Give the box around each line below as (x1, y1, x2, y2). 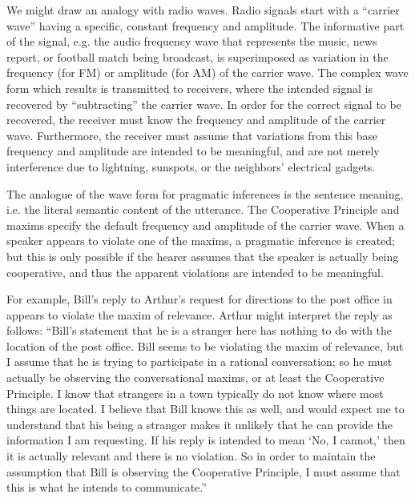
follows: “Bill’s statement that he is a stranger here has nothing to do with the (6, 322, 393, 339)
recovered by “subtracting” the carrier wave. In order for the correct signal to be (6, 95, 401, 112)
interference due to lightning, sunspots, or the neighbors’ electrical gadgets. (6, 158, 376, 175)
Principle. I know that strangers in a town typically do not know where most (6, 384, 384, 401)
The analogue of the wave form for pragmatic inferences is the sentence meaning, (6, 185, 404, 202)
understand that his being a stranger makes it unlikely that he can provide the (6, 416, 393, 432)
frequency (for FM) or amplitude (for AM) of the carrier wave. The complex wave (6, 64, 409, 81)
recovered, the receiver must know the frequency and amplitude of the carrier (6, 111, 386, 128)
